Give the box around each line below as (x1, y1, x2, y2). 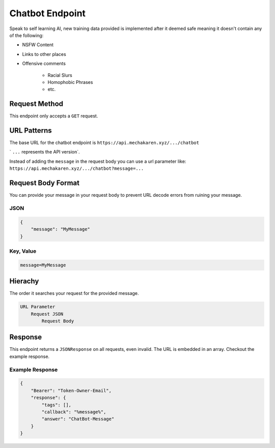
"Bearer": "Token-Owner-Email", (31, 387, 112, 394)
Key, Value (9, 247, 37, 254)
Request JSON (31, 311, 64, 317)
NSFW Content (22, 42, 53, 48)
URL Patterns (9, 126, 52, 135)
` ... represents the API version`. (9, 149, 80, 155)
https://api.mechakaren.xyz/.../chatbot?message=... (9, 166, 144, 171)
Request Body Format (9, 178, 80, 188)
